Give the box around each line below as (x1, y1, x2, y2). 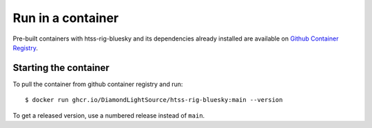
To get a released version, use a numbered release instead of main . (12, 111, 205, 120)
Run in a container (12, 10, 119, 25)
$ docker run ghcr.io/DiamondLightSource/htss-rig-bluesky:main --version (25, 96, 283, 104)
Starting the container (12, 62, 110, 74)
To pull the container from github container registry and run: (12, 80, 183, 88)
